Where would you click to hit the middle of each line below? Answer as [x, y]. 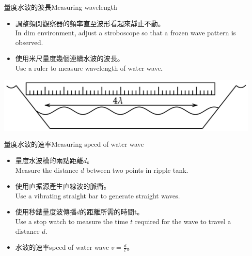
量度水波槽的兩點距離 [49, 160]
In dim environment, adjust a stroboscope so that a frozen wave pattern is [126, 33]
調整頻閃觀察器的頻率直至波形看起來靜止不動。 [90, 23]
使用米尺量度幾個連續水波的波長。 [70, 58]
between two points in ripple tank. [137, 170]
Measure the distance [47, 170]
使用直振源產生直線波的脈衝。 [63, 186]
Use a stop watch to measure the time [72, 221]
